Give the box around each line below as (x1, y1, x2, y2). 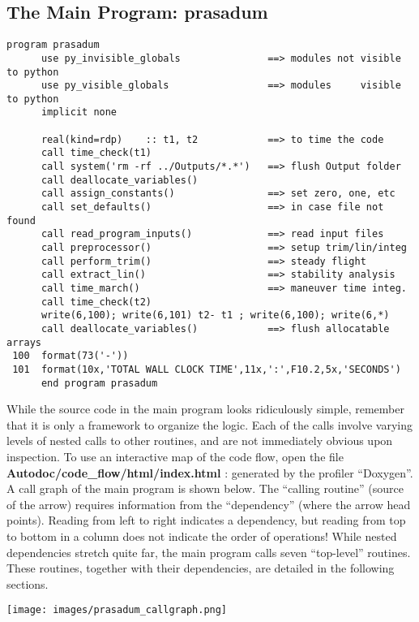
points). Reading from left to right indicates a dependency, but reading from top (6, 512, 406, 529)
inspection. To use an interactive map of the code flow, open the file (6, 448, 344, 465)
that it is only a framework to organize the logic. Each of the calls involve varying (6, 416, 413, 433)
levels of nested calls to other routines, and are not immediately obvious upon (6, 432, 393, 449)
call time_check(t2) (41, 296, 152, 308)
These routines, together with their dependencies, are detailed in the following (6, 559, 395, 577)
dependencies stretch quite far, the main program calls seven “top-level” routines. (6, 543, 411, 560)
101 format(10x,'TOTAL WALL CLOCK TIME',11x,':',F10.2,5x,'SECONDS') (12, 363, 401, 375)
